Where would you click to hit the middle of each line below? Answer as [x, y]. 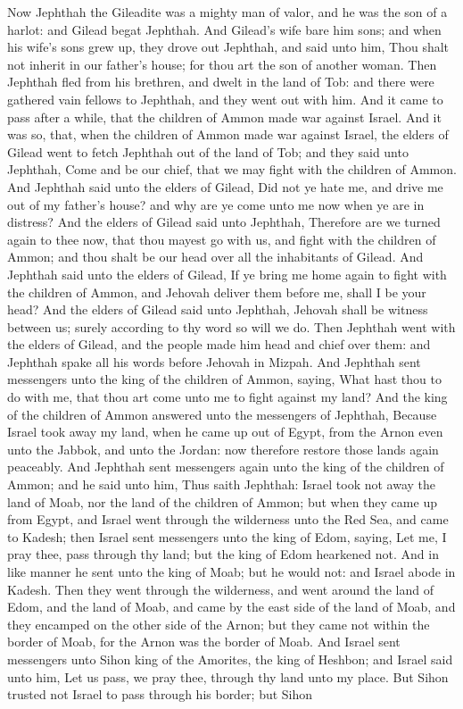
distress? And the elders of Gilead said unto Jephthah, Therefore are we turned [224, 222]
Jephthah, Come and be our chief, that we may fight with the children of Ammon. [232, 169]
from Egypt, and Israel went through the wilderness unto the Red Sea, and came [228, 519]
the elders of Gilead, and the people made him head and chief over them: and [219, 344]
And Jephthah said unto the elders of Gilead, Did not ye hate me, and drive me [225, 186]
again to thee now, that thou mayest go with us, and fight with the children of [222, 239]
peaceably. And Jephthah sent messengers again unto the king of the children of [226, 467]
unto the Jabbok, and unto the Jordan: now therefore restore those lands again [223, 449]
